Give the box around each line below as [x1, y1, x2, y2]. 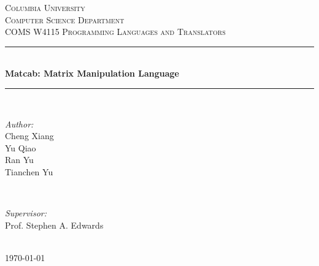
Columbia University [5, 1, 85, 13]
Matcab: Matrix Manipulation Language [5, 67, 179, 80]
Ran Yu [5, 153, 34, 166]
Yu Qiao [5, 141, 36, 154]
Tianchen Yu [5, 165, 53, 178]
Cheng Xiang [5, 129, 54, 142]
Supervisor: [5, 207, 47, 219]
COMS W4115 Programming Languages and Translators [5, 25, 226, 38]
